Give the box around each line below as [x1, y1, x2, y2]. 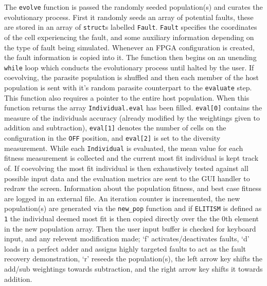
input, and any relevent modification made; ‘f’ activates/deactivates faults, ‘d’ [4, 233, 250, 244]
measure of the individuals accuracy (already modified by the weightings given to [4, 112, 260, 123]
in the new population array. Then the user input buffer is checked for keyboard [4, 223, 256, 234]
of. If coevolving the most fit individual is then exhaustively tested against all [4, 163, 248, 173]
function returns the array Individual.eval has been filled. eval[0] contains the [4, 102, 262, 113]
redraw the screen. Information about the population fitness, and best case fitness [4, 183, 262, 194]
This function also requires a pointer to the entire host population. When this [4, 92, 250, 103]
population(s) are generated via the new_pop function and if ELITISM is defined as [4, 203, 262, 214]
